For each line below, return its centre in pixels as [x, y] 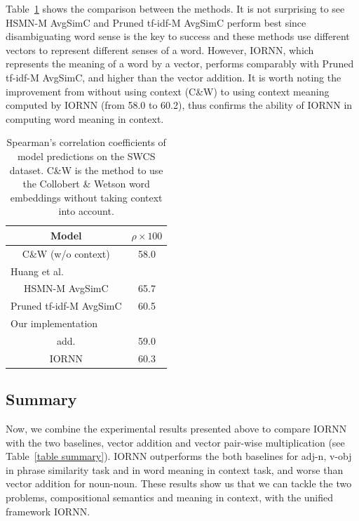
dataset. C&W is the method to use [86, 170]
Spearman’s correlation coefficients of [86, 142]
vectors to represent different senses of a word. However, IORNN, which [160, 50]
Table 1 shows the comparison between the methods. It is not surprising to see [175, 8]
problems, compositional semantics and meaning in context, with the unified [170, 497]
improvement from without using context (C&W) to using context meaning [168, 91]
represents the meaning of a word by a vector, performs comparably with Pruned [180, 64]
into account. [86, 211]
